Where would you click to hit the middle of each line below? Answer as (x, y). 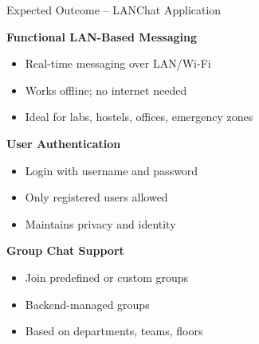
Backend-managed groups (87, 304)
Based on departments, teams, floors (114, 331)
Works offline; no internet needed (106, 90)
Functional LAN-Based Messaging (102, 36)
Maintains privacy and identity (100, 223)
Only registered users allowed (96, 197)
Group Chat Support (65, 250)
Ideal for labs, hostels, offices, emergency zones (139, 117)
